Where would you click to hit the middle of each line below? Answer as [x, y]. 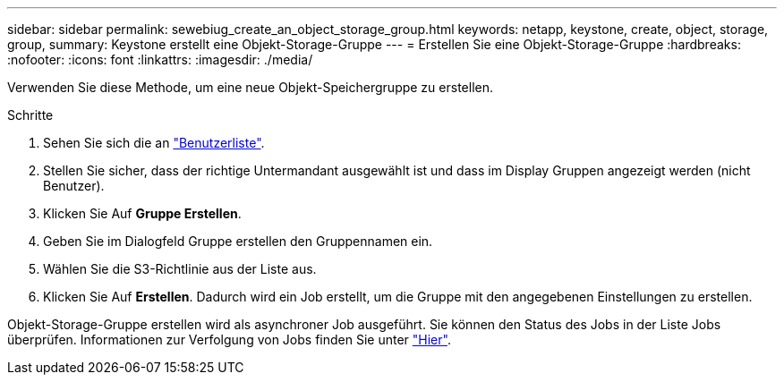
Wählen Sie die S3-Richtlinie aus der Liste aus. [180, 269]
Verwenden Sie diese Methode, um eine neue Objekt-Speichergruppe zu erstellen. [250, 87]
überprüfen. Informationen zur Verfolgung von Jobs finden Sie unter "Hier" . [229, 340]
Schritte [30, 115]
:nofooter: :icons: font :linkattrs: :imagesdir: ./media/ [160, 59]
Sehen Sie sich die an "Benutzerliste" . [154, 143]
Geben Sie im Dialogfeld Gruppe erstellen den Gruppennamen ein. [238, 241]
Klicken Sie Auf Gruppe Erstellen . [142, 213]
